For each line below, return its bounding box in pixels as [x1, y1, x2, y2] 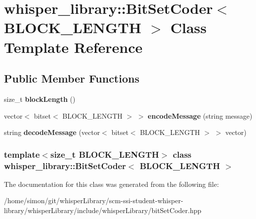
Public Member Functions [4, 71, 139, 86]
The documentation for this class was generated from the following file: [4, 178, 219, 189]
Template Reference [4, 37, 143, 57]
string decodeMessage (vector [4, 127, 100, 137]
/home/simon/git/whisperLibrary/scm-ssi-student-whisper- [4, 195, 183, 206]
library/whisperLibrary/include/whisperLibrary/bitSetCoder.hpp [4, 205, 202, 216]
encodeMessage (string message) [148, 110, 253, 121]
